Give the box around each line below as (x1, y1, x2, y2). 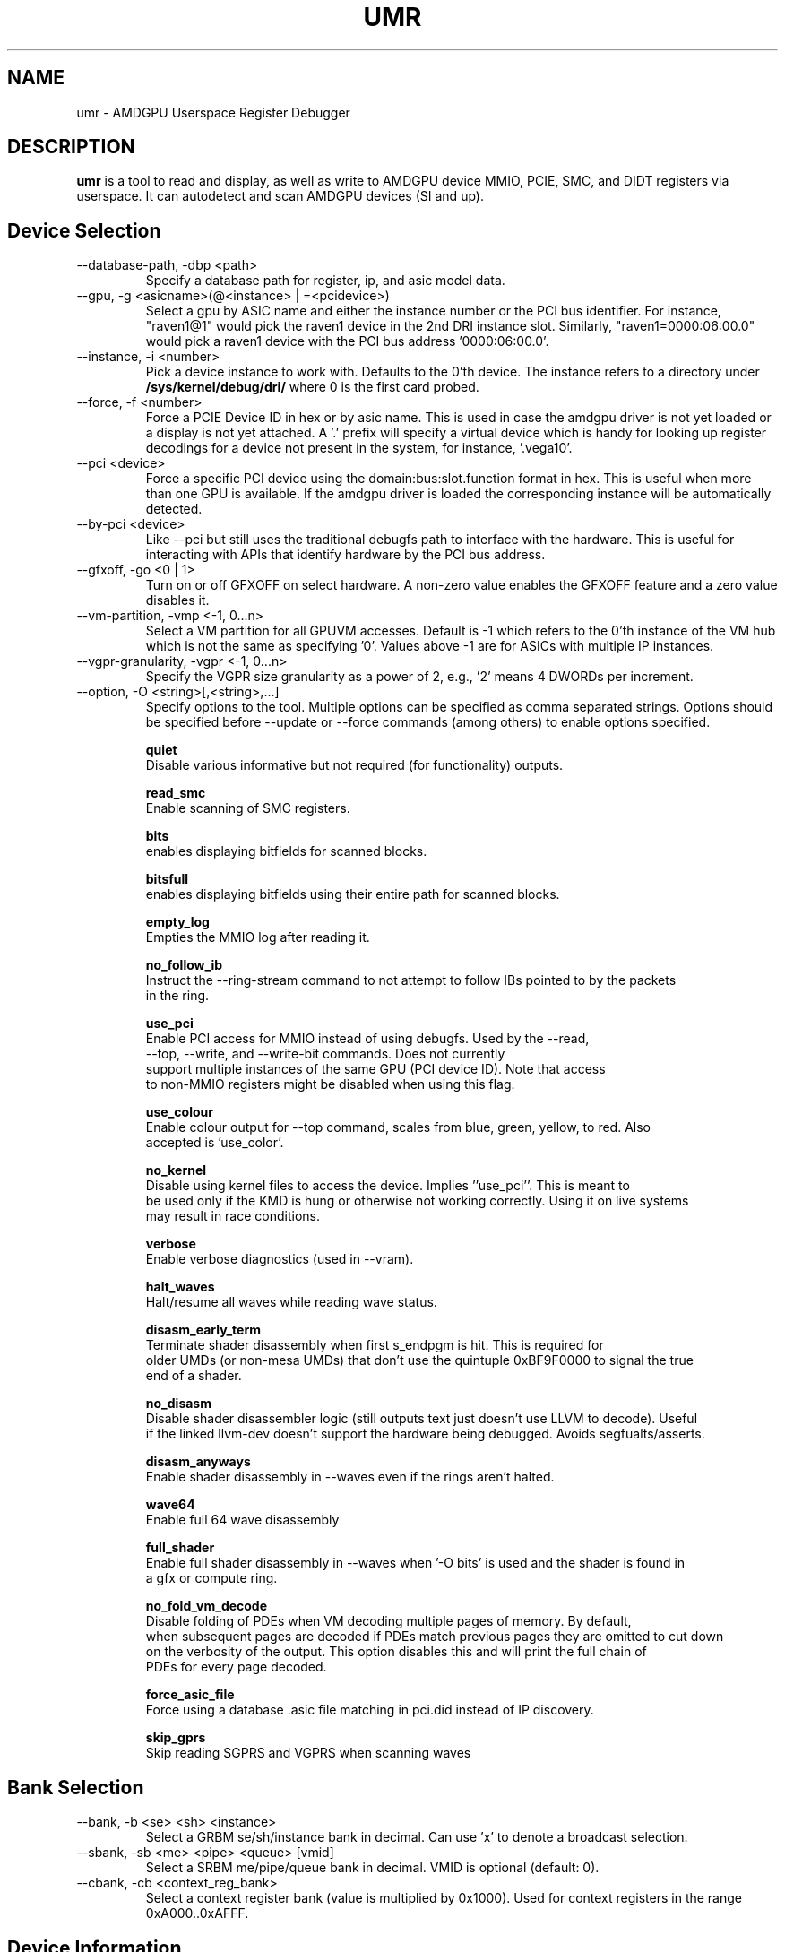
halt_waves (145, 1279, 215, 1295)
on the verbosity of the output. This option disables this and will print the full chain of (145, 1644, 647, 1660)
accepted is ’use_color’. (145, 1135, 284, 1151)
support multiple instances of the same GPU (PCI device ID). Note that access (145, 1061, 606, 1077)
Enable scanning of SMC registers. (145, 800, 350, 816)
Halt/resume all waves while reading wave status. (145, 1294, 437, 1310)
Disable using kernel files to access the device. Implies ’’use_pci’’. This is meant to (145, 1178, 630, 1194)
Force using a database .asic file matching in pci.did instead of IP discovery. (145, 1702, 594, 1718)
